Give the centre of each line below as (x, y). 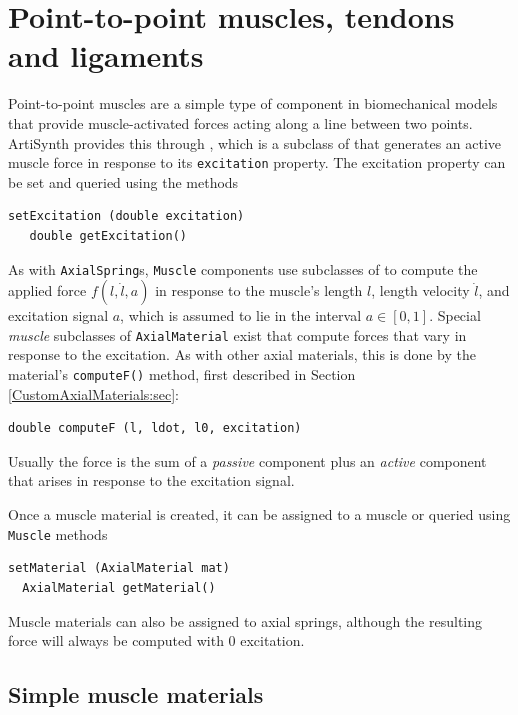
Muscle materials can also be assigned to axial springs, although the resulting (245, 620)
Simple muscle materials (136, 694)
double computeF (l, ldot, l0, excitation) (155, 428)
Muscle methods (58, 533)
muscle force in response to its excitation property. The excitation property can (257, 162)
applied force (47, 290)
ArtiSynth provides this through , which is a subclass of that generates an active (255, 142)
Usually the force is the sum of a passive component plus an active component (247, 460)
